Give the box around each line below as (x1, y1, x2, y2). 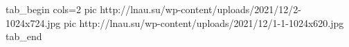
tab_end (6, 29, 42, 44)
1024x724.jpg (6, 15, 61, 30)
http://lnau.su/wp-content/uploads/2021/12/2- (100, 2, 301, 16)
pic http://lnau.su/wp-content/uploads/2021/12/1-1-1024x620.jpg (64, 15, 344, 30)
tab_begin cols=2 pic (6, 2, 97, 16)
